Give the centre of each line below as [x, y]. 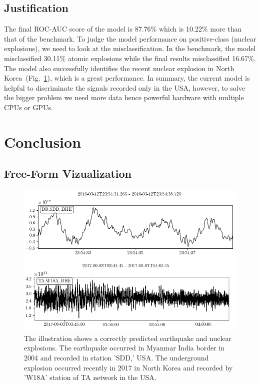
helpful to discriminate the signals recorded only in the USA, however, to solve [124, 87]
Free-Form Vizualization [68, 173]
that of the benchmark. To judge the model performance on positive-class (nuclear [130, 38]
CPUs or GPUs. [28, 107]
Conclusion [43, 141]
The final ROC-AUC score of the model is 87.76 [77, 29]
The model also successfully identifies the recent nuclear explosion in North [119, 68]
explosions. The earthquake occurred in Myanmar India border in [124, 348]
